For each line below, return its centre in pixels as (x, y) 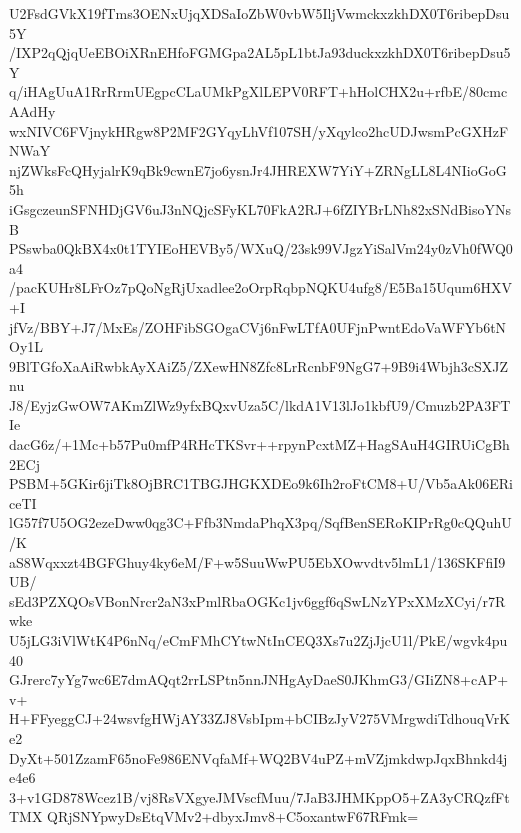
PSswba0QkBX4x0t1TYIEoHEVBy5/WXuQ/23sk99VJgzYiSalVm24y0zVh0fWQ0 (261, 248)
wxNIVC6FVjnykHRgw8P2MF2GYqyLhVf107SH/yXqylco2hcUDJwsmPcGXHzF (259, 130)
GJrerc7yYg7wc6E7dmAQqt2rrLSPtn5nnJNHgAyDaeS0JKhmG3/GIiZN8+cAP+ (259, 679)
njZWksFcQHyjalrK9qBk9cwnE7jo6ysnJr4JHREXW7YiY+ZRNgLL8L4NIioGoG (258, 169)
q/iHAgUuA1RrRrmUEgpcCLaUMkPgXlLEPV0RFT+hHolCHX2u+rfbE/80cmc (258, 91)
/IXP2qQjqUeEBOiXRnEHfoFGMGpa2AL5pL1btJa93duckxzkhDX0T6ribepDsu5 (260, 52)
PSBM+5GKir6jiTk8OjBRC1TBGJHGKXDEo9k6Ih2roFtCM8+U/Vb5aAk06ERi (261, 483)
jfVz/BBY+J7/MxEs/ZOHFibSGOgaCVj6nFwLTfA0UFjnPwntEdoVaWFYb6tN (258, 326)
